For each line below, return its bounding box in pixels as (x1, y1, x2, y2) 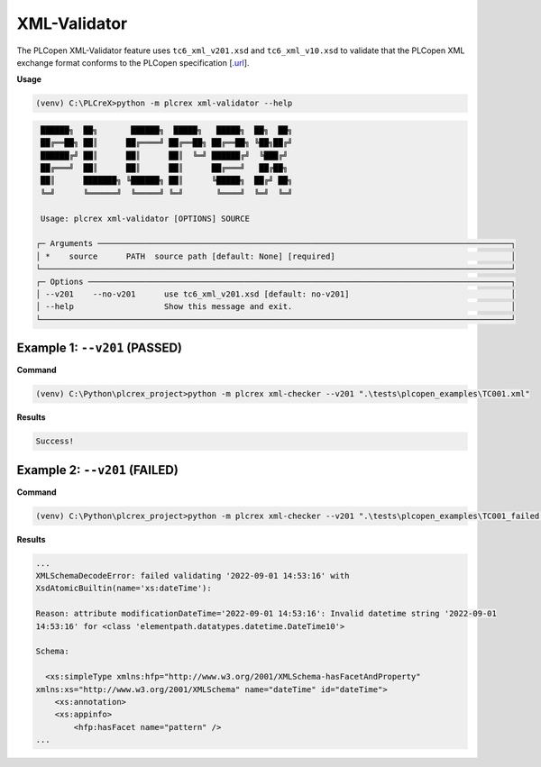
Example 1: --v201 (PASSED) (16, 341, 183, 356)
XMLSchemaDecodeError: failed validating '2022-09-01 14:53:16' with (35, 571, 350, 581)
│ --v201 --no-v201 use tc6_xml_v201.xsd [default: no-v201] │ (35, 288, 516, 299)
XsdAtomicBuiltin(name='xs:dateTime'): (35, 583, 212, 594)
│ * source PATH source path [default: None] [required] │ (35, 251, 516, 261)
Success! (35, 436, 75, 446)
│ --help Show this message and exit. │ (35, 302, 516, 312)
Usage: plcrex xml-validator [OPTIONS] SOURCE (41, 213, 250, 224)
